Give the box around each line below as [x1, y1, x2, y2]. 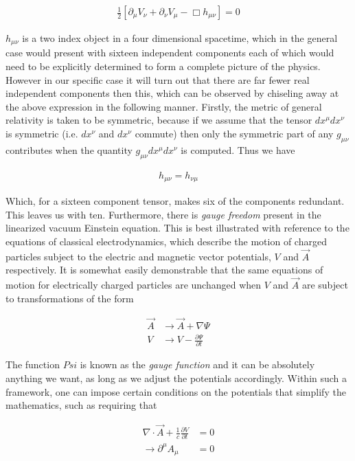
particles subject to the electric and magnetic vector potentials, [5, 249, 271, 263]
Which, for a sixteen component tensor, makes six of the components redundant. [5, 194, 345, 208]
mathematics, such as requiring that [5, 398, 157, 412]
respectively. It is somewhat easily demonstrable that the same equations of [5, 262, 323, 277]
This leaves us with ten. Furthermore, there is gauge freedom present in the [5, 207, 321, 221]
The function [5, 357, 60, 372]
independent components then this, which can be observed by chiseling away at [5, 86, 339, 100]
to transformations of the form [5, 291, 134, 305]
